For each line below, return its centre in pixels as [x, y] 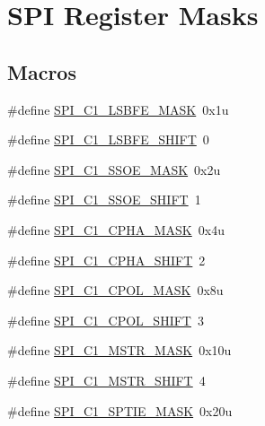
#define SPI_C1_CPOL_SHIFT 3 [106, 320]
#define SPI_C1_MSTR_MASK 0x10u [119, 350]
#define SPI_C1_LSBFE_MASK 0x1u [118, 109]
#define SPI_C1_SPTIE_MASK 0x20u [120, 410]
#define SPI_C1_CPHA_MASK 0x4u [116, 229]
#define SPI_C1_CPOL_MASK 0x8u [115, 290]
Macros [42, 71]
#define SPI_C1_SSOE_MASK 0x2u [114, 169]
